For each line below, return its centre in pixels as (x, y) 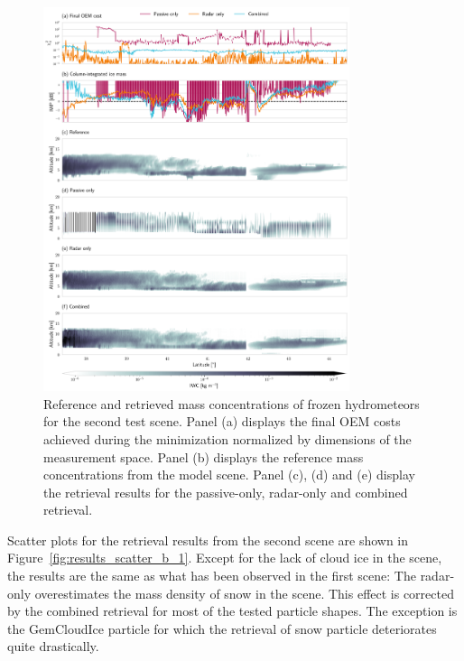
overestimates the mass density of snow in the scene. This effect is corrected (244, 593)
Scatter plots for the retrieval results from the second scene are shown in (208, 540)
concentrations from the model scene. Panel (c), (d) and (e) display (229, 475)
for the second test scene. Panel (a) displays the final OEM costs (222, 421)
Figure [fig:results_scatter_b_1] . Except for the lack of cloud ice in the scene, (225, 558)
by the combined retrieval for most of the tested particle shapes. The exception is (232, 611)
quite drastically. (53, 646)
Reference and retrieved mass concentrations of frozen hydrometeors (232, 403)
